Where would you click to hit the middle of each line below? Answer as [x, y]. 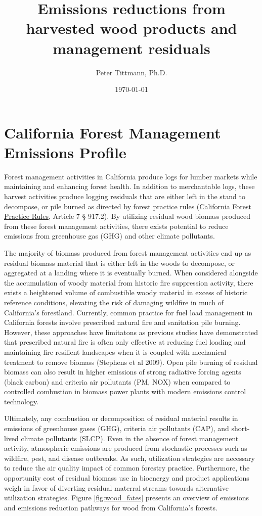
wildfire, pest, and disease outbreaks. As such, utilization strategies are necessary [129, 458]
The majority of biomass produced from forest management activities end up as [128, 252]
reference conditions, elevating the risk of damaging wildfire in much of [114, 302]
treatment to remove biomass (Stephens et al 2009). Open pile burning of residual [131, 362]
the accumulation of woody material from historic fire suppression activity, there [129, 282]
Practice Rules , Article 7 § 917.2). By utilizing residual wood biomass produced [127, 216]
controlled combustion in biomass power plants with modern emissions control [125, 391]
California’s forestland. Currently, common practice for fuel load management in [128, 312]
